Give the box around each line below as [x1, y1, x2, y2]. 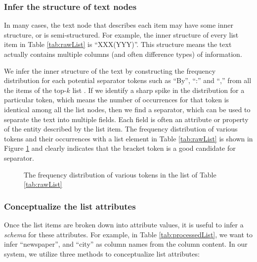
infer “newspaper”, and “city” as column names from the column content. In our [4, 239, 248, 249]
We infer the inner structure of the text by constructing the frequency [4, 65, 216, 76]
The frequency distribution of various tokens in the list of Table [24, 169, 216, 179]
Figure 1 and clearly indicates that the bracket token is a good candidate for [4, 143, 236, 153]
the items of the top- [4, 85, 67, 95]
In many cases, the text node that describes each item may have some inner [4, 20, 233, 30]
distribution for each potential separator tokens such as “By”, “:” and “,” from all [4, 75, 252, 86]
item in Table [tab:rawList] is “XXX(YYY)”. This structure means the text [4, 39, 232, 49]
